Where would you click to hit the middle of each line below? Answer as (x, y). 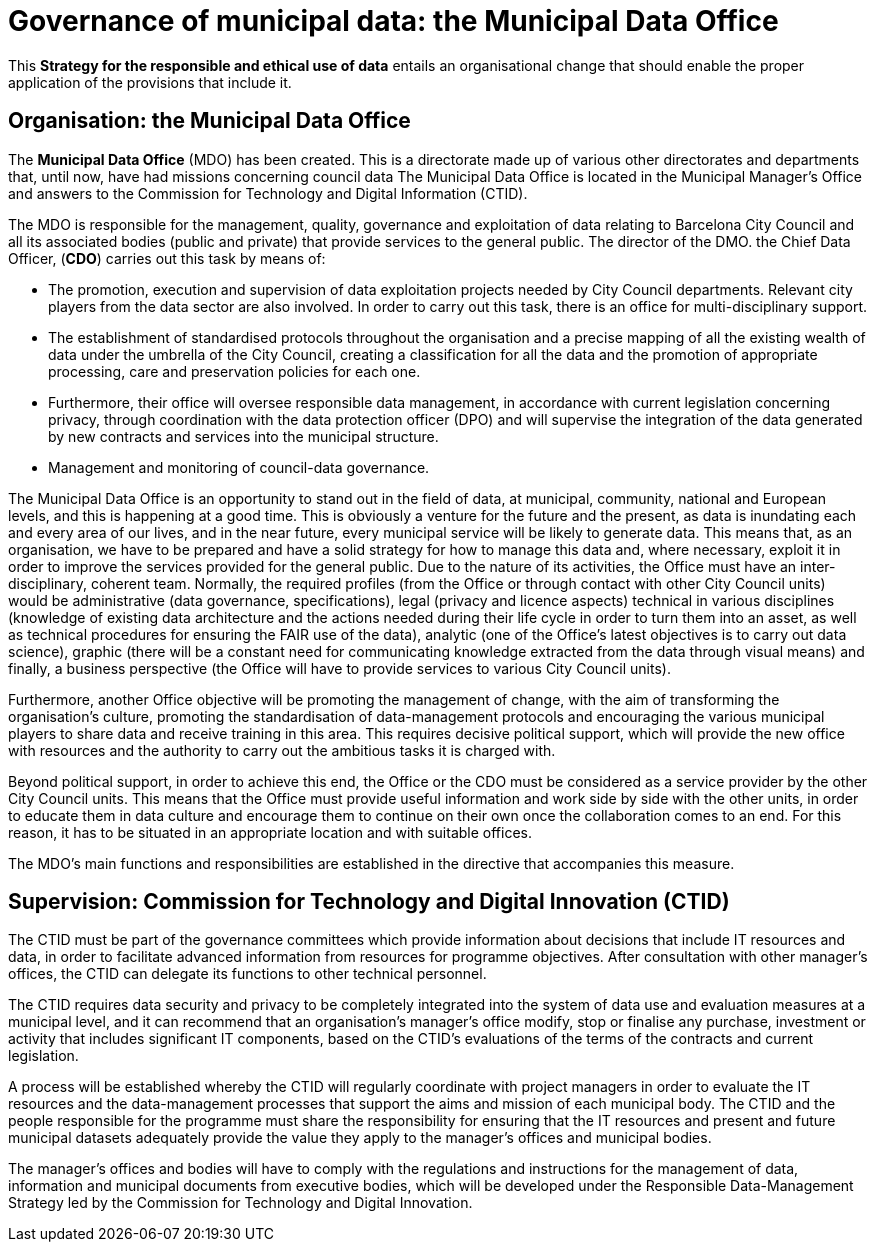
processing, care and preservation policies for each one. (234, 371)
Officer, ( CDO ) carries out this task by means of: (167, 258)
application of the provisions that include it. (150, 82)
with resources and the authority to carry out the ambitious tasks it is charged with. (282, 750)
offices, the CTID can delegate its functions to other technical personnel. (247, 974)
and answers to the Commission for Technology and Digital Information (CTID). (268, 193)
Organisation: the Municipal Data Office (209, 121)
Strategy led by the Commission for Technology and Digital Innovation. (240, 1203)
